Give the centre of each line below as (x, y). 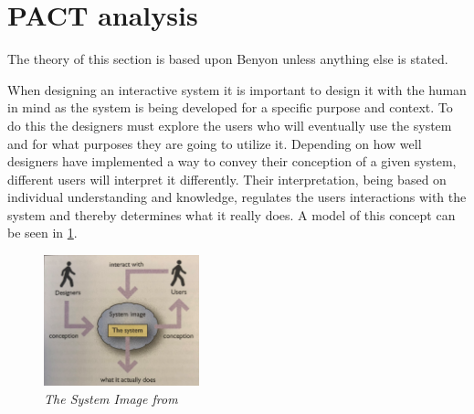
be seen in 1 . (42, 233)
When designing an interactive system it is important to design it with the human (237, 89)
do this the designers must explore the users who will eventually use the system (230, 125)
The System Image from (111, 398)
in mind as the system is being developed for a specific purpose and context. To (230, 107)
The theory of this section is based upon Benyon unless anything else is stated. (228, 59)
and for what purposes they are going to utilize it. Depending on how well (215, 143)
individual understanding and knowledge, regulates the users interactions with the (237, 197)
